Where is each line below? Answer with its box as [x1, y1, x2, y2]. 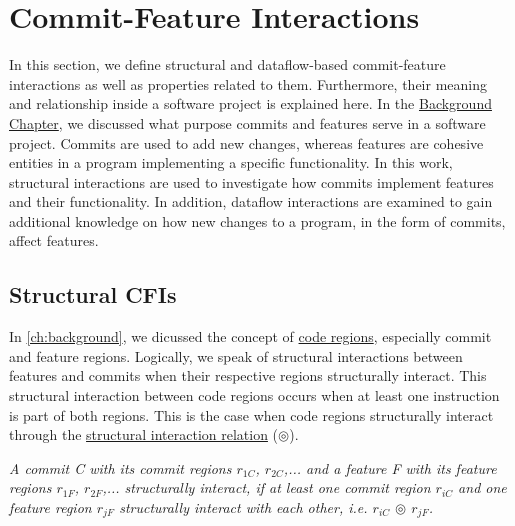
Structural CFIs [9, 279, 177, 310]
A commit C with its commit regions [9, 457, 232, 478]
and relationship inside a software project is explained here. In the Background [9, 93, 492, 114]
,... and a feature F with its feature [283, 457, 497, 478]
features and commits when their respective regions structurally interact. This [9, 365, 487, 386]
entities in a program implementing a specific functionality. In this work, [9, 152, 453, 173]
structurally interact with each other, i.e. [119, 497, 368, 518]
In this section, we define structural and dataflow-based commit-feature [9, 54, 446, 75]
